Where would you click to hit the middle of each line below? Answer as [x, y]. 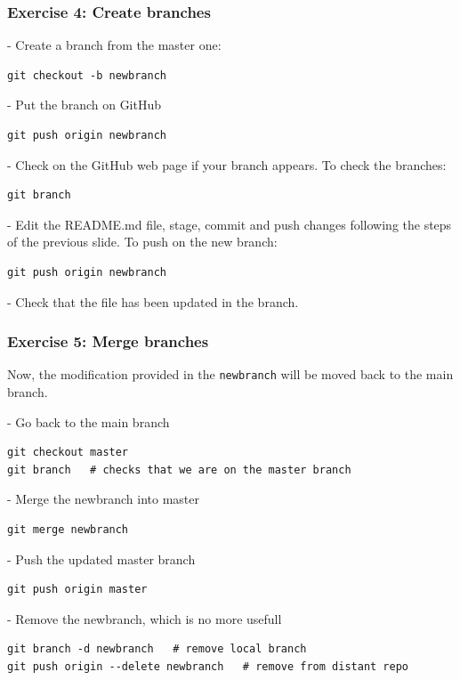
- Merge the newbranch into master [104, 499]
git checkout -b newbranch [87, 75]
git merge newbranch [68, 530]
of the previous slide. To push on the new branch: [142, 242]
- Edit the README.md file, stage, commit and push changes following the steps [230, 224]
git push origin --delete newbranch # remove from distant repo [208, 666]
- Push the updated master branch [101, 559]
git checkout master [68, 453]
